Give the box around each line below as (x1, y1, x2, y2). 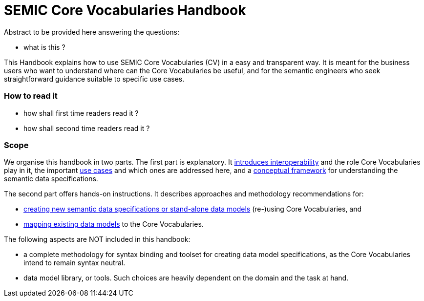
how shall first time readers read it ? (23, 108, 139, 117)
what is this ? (23, 43, 65, 51)
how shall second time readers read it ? (23, 124, 150, 132)
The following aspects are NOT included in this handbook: (4, 235, 191, 244)
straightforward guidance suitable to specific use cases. (4, 74, 185, 83)
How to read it (4, 91, 58, 101)
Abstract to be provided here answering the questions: (4, 27, 180, 36)
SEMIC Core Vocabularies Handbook (4, 2, 246, 19)
